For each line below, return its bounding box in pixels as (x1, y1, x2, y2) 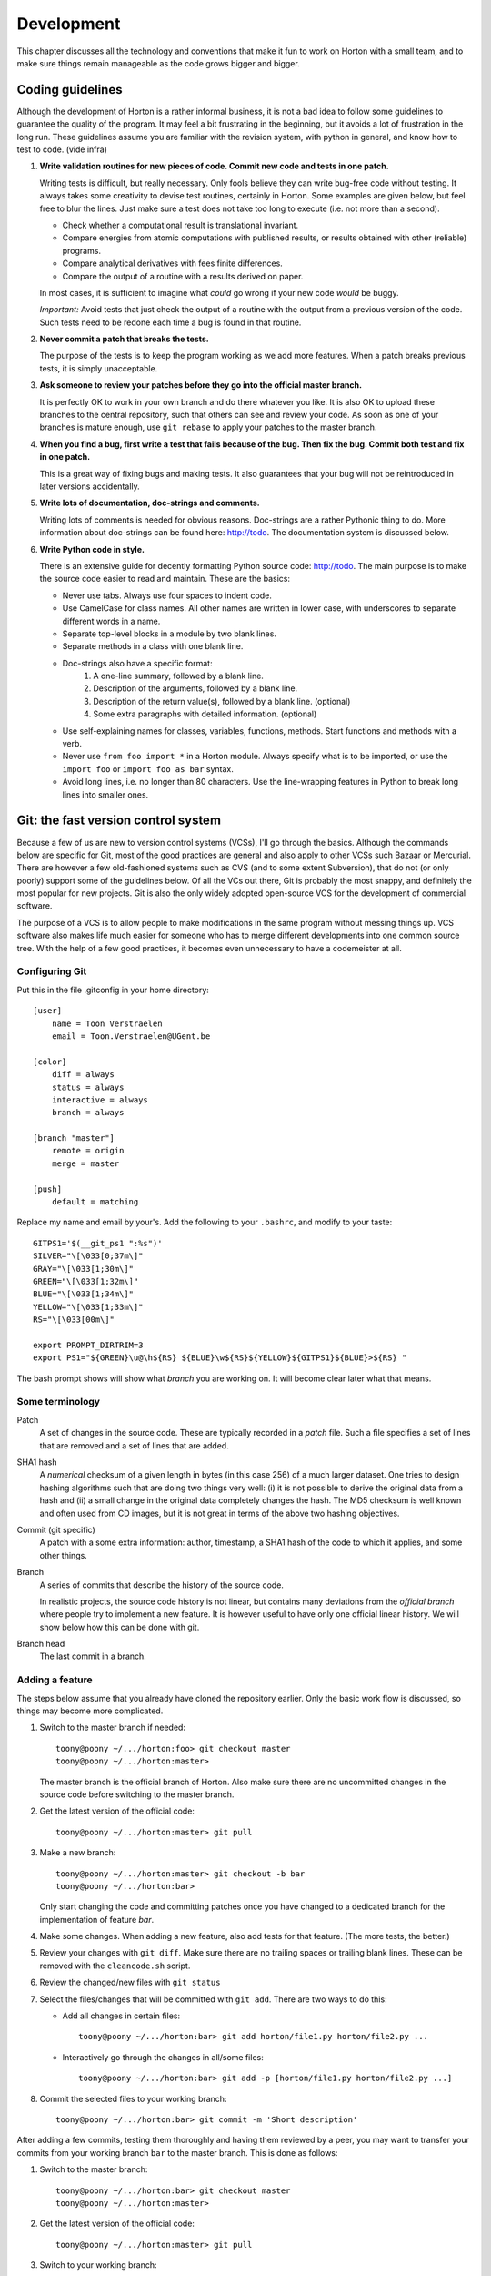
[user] (33, 1006, 63, 1016)
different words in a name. (62, 615, 161, 626)
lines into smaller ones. (62, 788, 149, 800)
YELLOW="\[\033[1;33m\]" (33, 1302, 144, 1312)
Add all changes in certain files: (62, 2010, 181, 2021)
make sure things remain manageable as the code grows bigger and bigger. (16, 57, 300, 68)
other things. (39, 1550, 88, 1560)
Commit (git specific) (16, 1524, 95, 1535)
